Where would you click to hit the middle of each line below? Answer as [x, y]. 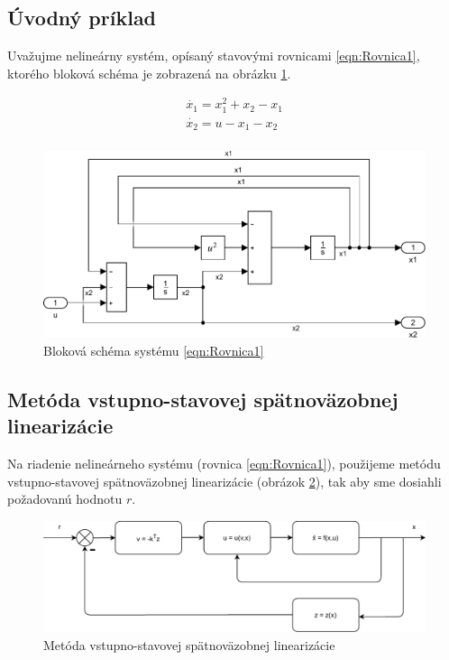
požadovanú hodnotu [65, 499]
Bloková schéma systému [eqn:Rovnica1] [154, 350]
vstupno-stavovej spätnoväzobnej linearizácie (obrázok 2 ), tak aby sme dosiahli [224, 481]
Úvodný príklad [82, 18]
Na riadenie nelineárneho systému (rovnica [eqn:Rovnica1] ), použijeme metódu [224, 463]
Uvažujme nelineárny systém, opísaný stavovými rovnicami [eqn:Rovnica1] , [214, 56]
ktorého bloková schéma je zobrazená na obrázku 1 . [149, 73]
